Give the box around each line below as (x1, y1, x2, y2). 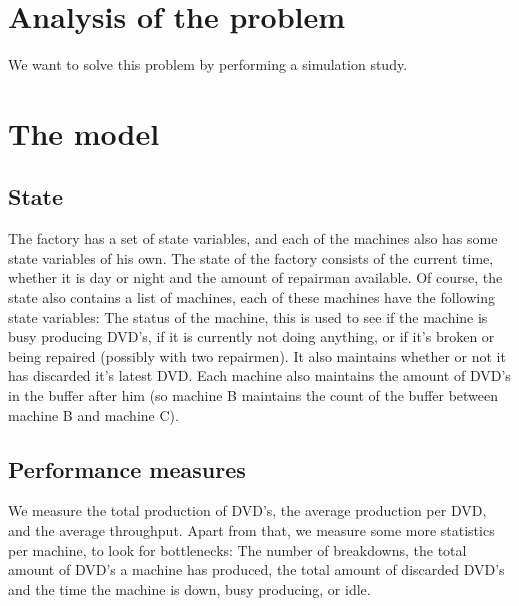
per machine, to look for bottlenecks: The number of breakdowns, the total (8, 539, 467, 560)
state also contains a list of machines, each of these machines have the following (8, 287, 495, 308)
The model (8, 112, 160, 153)
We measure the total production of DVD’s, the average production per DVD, (8, 500, 487, 521)
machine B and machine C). (8, 404, 179, 425)
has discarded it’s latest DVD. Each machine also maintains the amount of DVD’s (8, 365, 511, 386)
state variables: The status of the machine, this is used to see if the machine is (8, 306, 488, 327)
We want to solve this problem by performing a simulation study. (8, 54, 408, 75)
